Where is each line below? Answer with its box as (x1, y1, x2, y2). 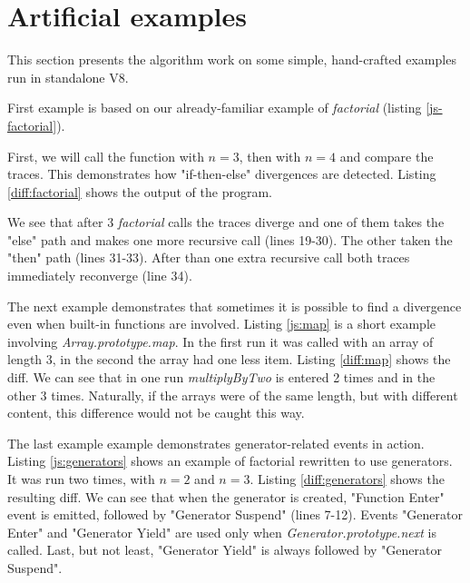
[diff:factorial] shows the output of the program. (7, 182, 272, 201)
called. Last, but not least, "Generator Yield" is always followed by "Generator (7, 540, 442, 559)
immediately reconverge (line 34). (7, 266, 192, 285)
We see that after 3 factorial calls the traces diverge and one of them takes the (7, 212, 445, 232)
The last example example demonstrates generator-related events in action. (7, 433, 425, 452)
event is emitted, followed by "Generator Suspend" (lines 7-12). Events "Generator (7, 505, 463, 524)
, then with (239, 146, 301, 165)
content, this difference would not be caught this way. (7, 403, 305, 422)
